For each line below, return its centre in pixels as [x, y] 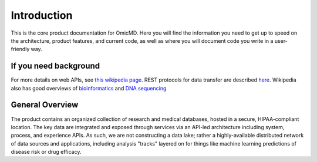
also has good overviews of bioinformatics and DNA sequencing [89, 88]
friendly [20, 49]
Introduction [42, 15]
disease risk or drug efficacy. [46, 152]
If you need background [55, 66]
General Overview [45, 105]
